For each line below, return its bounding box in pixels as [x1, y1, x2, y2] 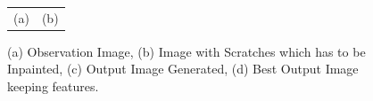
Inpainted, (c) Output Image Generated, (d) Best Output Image [7, 59, 359, 78]
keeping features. [7, 77, 99, 96]
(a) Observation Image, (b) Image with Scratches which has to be [7, 42, 366, 60]
